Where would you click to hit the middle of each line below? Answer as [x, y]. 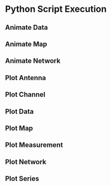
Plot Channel [25, 95]
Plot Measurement [34, 145]
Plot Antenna [25, 78]
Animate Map [26, 44]
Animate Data [27, 27]
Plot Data [19, 112]
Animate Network [33, 61]
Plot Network [26, 162]
